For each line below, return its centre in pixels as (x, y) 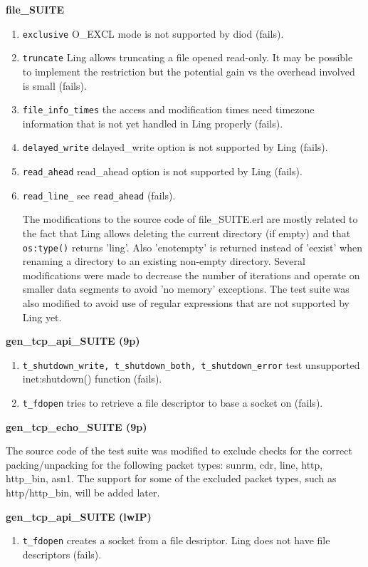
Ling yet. (42, 317)
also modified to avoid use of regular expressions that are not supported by (186, 302)
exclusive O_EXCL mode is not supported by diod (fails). (153, 33)
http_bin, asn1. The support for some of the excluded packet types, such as (171, 478)
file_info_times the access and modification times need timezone (168, 109)
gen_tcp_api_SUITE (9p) (73, 341)
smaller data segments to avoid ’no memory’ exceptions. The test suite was (186, 289)
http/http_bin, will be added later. (83, 492)
